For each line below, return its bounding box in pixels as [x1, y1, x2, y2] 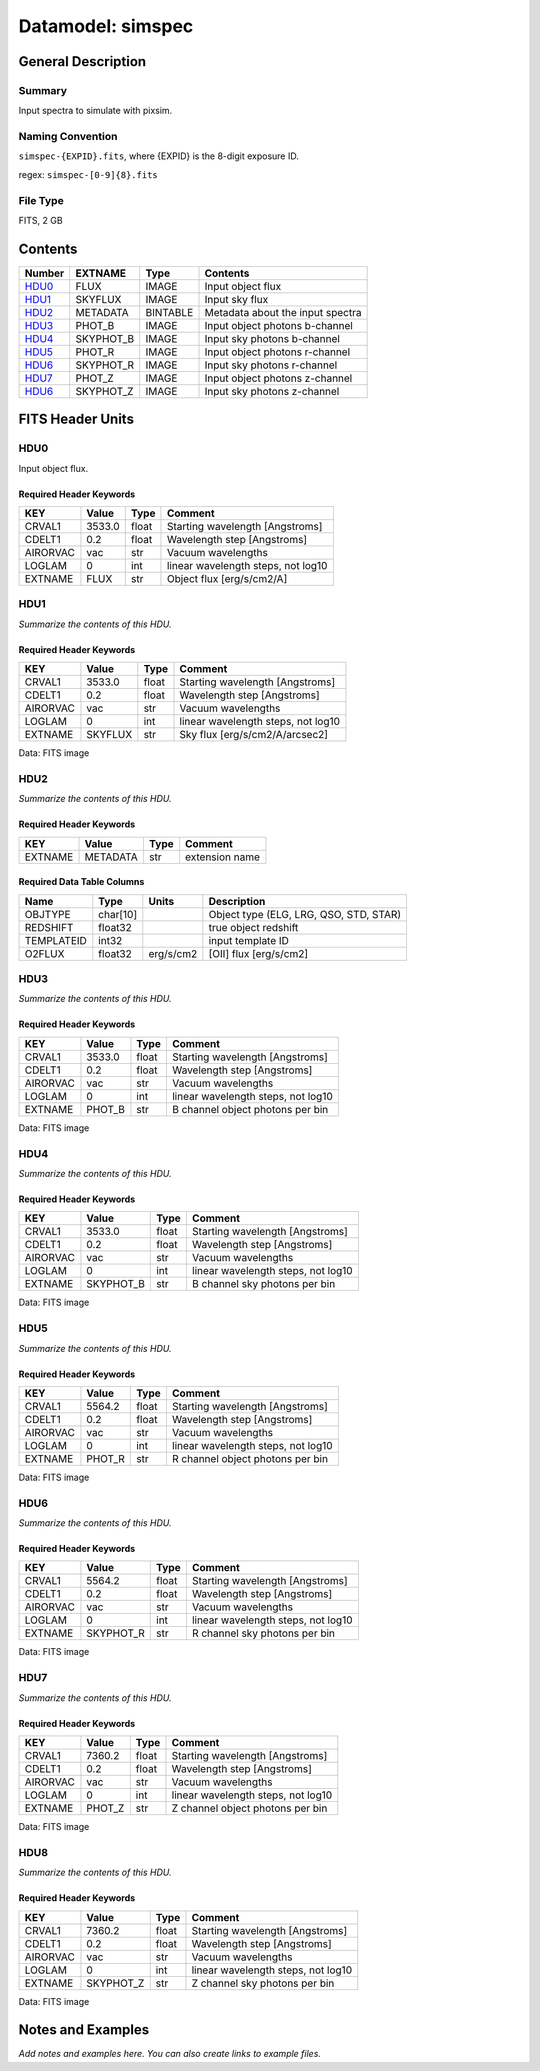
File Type [18, 193, 64, 207]
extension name [185, 850, 260, 864]
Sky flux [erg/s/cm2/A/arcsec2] [179, 728, 329, 742]
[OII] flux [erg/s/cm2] [208, 946, 309, 960]
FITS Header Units [18, 411, 135, 428]
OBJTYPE [24, 907, 71, 921]
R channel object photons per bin [171, 1451, 329, 1465]
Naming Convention [18, 130, 118, 144]
